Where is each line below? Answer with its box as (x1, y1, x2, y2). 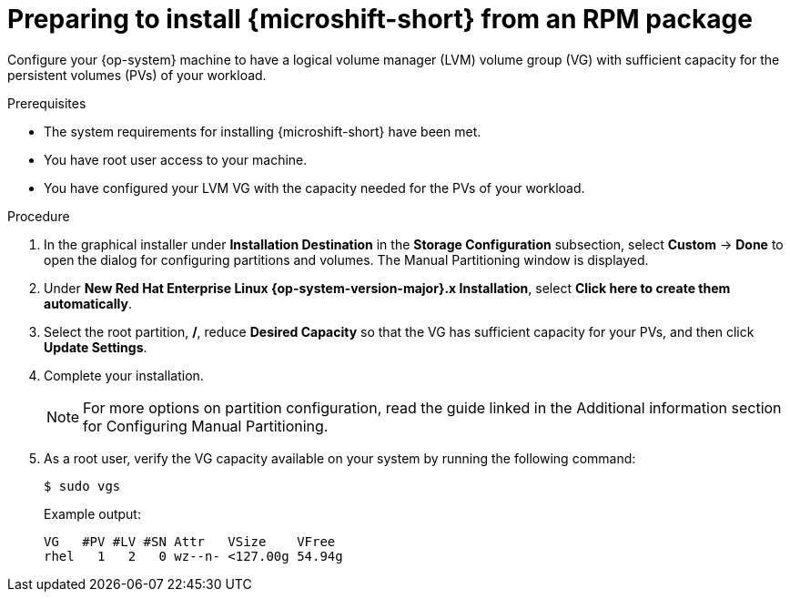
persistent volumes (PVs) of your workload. (7, 66, 267, 83)
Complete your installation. (44, 367, 204, 383)
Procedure (7, 208, 70, 224)
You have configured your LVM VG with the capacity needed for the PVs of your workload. (44, 179, 585, 196)
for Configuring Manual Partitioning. (83, 416, 329, 435)
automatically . (44, 295, 132, 311)
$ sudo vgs (44, 478, 121, 493)
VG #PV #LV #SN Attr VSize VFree (44, 533, 336, 549)
